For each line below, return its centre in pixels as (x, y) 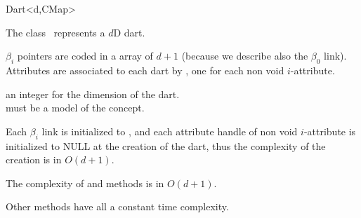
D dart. (129, 32)
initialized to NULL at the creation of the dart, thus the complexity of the (166, 145)
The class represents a (55, 32)
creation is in (34, 159)
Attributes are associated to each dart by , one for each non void (145, 70)
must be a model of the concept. (75, 108)
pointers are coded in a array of (85, 56)
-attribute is (330, 131)
